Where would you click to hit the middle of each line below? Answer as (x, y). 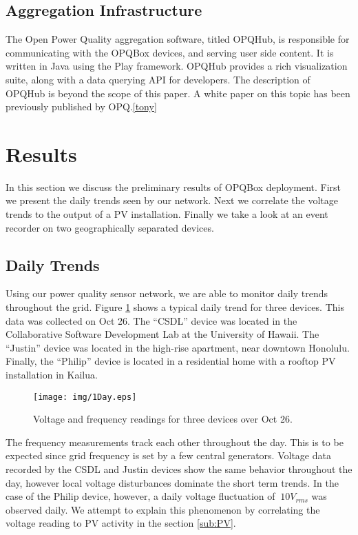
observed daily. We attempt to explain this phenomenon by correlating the (163, 509)
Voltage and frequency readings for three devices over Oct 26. (163, 419)
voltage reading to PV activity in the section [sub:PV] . (121, 523)
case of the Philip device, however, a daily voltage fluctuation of (140, 496)
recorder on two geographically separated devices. (110, 227)
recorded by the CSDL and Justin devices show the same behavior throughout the (179, 469)
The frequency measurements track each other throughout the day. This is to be (175, 442)
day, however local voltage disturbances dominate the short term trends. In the (172, 482)
